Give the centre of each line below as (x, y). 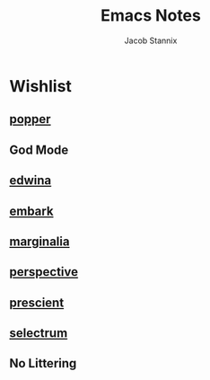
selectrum (39, 333)
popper (30, 119)
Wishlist (40, 86)
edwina (31, 181)
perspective (44, 272)
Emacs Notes (151, 16)
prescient (37, 302)
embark (31, 211)
